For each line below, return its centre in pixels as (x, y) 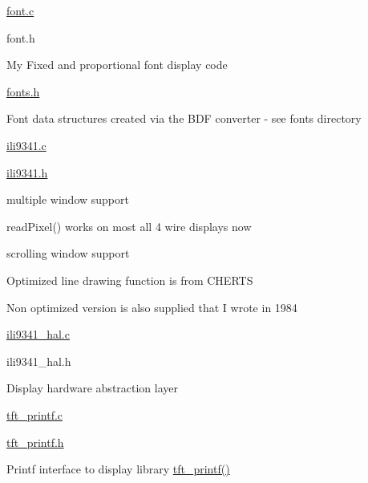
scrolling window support (68, 253)
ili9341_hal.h (39, 361)
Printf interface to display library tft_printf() (118, 469)
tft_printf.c (35, 414)
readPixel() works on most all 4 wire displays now (129, 226)
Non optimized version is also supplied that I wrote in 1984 (152, 307)
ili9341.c (26, 145)
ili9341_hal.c (38, 334)
